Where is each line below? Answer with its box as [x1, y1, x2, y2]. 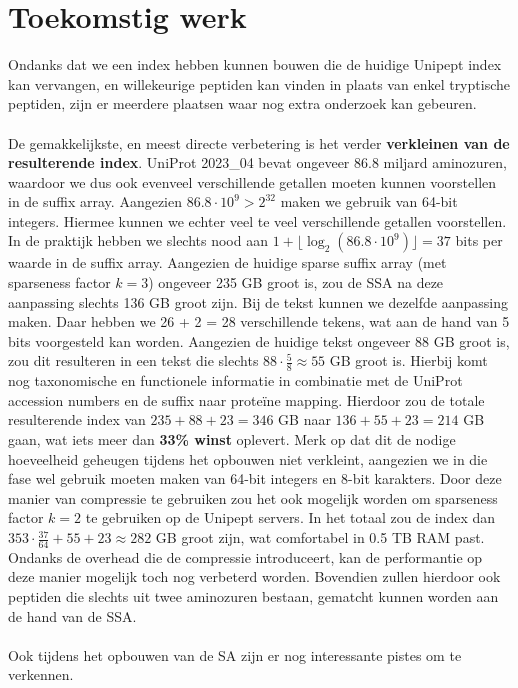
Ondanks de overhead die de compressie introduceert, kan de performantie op [8, 546, 483, 567]
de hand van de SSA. [8, 605, 137, 626]
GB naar [278, 409, 331, 430]
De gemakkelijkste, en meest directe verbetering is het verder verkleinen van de [8, 132, 510, 153]
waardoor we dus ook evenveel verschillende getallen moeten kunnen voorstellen [8, 171, 497, 192]
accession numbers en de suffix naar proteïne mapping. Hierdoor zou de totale [8, 389, 485, 410]
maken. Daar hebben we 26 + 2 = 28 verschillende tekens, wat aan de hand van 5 [8, 311, 510, 332]
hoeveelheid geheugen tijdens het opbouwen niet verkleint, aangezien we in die [8, 448, 488, 469]
